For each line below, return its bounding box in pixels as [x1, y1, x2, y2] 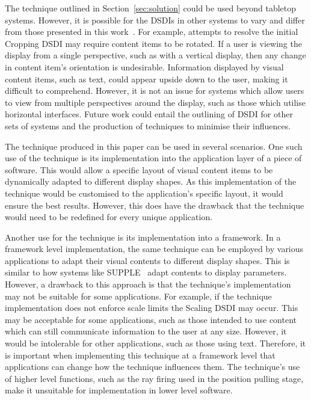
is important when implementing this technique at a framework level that [5, 348, 276, 361]
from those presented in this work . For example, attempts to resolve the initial [5, 25, 298, 38]
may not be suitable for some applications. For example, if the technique [5, 289, 272, 302]
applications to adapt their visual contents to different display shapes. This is [5, 254, 290, 266]
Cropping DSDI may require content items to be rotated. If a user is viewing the [5, 37, 302, 49]
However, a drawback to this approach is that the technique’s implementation [5, 278, 291, 291]
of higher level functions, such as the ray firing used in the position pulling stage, [5, 372, 304, 384]
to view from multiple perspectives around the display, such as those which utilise [5, 96, 306, 108]
